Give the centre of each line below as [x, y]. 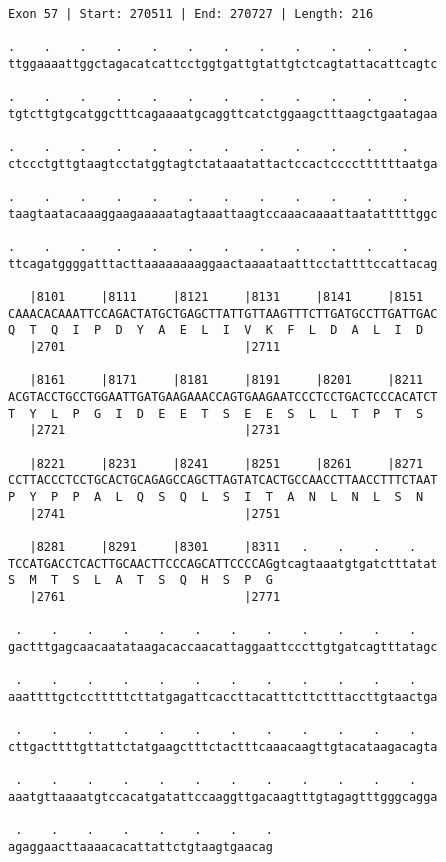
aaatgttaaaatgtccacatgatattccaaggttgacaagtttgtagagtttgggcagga [223, 796]
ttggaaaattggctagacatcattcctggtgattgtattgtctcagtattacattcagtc [223, 63]
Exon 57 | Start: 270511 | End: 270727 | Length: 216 [191, 14]
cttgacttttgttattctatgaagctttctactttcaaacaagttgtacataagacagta [223, 746]
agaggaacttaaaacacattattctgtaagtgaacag [140, 846]
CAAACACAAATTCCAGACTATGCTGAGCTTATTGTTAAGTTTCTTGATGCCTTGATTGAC [223, 313]
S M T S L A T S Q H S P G [140, 580]
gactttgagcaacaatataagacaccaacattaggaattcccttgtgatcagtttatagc [223, 646]
